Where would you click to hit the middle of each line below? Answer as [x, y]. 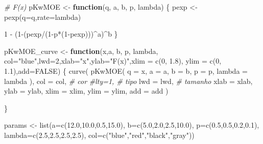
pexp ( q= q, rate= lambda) [43, 17]
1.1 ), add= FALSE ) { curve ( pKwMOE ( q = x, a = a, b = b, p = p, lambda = [126, 70]
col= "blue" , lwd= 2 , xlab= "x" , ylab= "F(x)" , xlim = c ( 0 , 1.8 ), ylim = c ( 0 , [113, 61]
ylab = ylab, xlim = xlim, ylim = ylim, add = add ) [86, 91]
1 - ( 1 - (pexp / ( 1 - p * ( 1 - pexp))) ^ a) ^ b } [61, 34]
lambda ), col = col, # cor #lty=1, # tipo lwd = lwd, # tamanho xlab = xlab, [128, 81]
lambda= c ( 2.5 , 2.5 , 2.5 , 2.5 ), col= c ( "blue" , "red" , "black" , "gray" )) [99, 135]
